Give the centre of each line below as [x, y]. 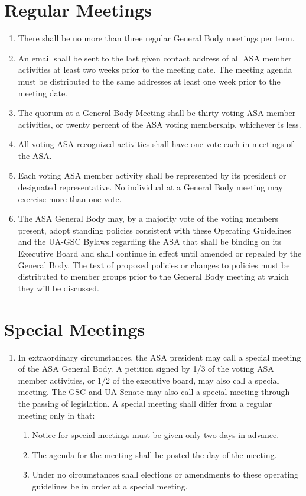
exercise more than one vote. [70, 198]
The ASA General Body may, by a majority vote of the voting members [148, 218]
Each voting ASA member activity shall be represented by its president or [152, 175]
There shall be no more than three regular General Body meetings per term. [156, 38]
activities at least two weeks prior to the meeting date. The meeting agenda [155, 69]
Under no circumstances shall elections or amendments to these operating [165, 474]
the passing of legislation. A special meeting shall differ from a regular [145, 403]
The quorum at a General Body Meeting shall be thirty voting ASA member [157, 113]
